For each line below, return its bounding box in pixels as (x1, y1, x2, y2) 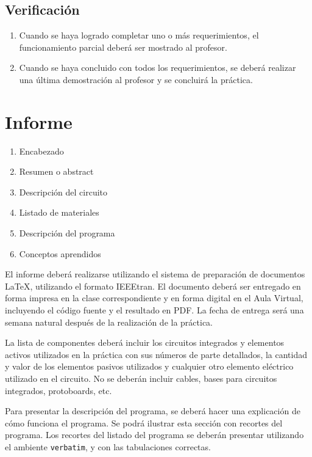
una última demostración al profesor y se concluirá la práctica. (19, 73, 253, 86)
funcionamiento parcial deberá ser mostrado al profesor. (19, 40, 227, 53)
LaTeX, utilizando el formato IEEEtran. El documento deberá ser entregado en (5, 279, 301, 292)
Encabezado (19, 144, 64, 157)
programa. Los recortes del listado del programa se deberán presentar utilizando (5, 428, 304, 441)
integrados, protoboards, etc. (5, 384, 112, 397)
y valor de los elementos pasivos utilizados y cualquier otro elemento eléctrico (5, 360, 294, 373)
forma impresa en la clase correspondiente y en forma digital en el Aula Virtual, (5, 291, 303, 304)
